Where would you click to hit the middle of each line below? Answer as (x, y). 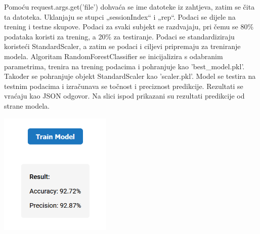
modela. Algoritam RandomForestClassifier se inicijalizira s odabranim (114, 56)
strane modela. (27, 105)
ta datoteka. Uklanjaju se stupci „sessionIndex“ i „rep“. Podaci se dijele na (120, 16)
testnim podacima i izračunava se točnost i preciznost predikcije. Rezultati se (124, 86)
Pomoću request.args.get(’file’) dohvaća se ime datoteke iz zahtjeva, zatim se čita (129, 7)
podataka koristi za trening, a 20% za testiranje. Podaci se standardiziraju (119, 36)
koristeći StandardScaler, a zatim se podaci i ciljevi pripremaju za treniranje (122, 46)
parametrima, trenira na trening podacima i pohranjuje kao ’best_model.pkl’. (124, 66)
